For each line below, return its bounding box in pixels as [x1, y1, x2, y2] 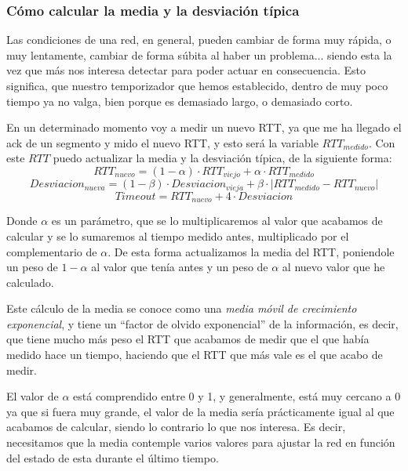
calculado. [6, 274, 54, 290]
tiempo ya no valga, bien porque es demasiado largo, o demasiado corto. [6, 92, 353, 109]
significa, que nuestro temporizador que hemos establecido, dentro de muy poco [6, 78, 388, 93]
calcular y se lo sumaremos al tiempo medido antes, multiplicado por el [6, 227, 349, 244]
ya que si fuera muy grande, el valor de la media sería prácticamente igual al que [6, 403, 395, 419]
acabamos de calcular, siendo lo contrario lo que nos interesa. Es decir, [6, 418, 346, 435]
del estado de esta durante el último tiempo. [6, 449, 219, 466]
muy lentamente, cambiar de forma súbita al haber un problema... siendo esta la [6, 46, 392, 63]
